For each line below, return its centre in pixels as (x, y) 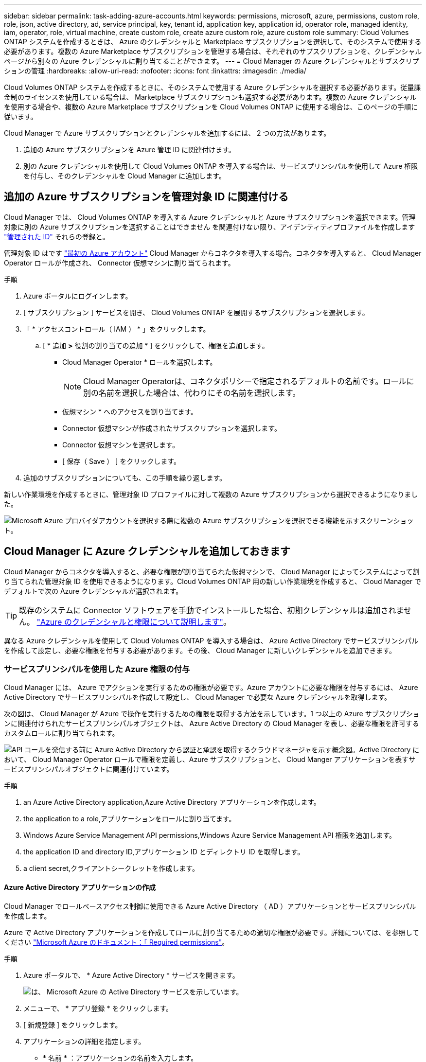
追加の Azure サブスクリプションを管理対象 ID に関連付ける (146, 197)
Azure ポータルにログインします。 (78, 296)
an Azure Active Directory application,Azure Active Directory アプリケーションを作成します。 (172, 802)
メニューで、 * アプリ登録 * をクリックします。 (98, 1008)
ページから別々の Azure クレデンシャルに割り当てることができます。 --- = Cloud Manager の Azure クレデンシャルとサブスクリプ (212, 61)
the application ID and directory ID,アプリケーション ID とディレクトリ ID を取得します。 (164, 852)
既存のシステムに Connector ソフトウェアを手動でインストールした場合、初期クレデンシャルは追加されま (212, 610)
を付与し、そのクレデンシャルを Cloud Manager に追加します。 (124, 176)
